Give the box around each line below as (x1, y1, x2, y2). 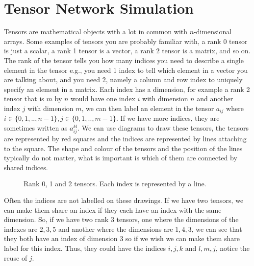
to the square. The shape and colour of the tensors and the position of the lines (4, 143, 243, 153)
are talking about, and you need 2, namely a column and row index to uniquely (4, 74, 243, 85)
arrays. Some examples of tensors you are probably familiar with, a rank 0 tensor (4, 36, 248, 46)
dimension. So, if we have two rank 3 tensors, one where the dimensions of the (4, 214, 239, 224)
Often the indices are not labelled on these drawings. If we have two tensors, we (4, 195, 244, 205)
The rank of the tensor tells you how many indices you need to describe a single (4, 55, 244, 65)
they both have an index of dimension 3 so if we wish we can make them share (4, 233, 240, 244)
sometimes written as (4, 122, 68, 133)
